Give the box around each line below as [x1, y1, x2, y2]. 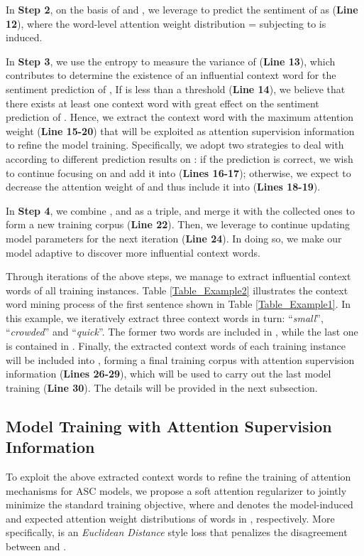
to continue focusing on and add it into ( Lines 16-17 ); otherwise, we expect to [6, 165, 351, 180]
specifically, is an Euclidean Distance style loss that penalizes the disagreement [6, 525, 348, 540]
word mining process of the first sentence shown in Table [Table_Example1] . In [6, 296, 351, 311]
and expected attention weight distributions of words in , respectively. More [6, 510, 335, 525]
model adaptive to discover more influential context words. [6, 245, 260, 260]
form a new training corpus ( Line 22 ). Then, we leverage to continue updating [6, 217, 351, 232]
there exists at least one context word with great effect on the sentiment [6, 95, 319, 110]
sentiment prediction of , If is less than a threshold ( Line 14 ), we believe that [6, 81, 346, 96]
